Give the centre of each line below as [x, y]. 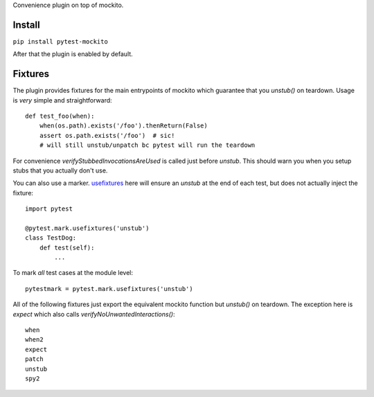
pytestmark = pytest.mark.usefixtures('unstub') [109, 289]
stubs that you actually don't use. [60, 170]
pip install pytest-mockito [61, 41]
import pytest [49, 209]
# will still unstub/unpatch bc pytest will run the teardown [147, 145]
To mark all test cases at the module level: [73, 273]
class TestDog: [51, 238]
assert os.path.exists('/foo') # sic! [107, 135]
